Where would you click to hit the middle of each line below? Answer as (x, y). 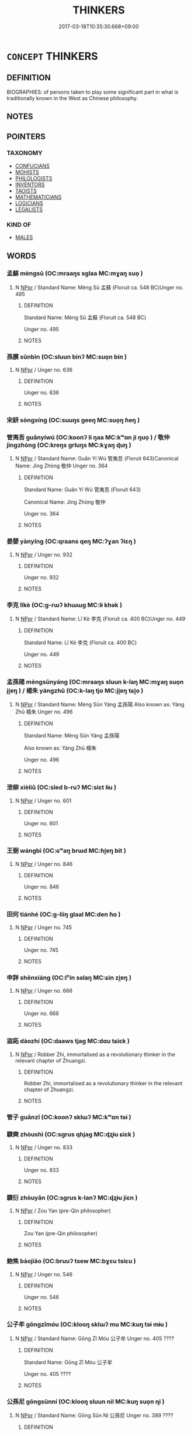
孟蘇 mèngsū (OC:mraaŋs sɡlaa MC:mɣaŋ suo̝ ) (75, 274)
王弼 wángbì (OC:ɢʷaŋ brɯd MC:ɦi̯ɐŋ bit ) (66, 851)
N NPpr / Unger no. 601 (43, 801)
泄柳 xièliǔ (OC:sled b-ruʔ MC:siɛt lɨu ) (61, 787)
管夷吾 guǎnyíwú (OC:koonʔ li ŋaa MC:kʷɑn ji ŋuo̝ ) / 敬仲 (88, 437)
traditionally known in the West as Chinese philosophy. (72, 98)
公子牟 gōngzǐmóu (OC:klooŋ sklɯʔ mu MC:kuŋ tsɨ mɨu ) (87, 1324)
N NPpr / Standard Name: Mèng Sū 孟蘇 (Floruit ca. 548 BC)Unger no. (99, 287)
